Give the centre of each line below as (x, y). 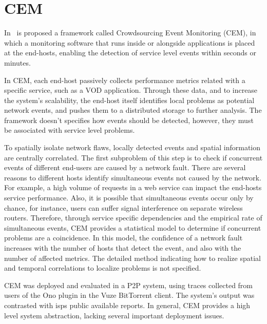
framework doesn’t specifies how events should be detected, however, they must (129, 120)
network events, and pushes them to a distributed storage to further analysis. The (133, 110)
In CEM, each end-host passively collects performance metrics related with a (125, 80)
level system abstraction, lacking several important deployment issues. (114, 315)
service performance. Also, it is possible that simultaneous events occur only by (129, 198)
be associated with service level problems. (70, 130)
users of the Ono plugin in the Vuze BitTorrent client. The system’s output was (129, 295)
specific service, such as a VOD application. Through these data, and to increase (131, 90)
